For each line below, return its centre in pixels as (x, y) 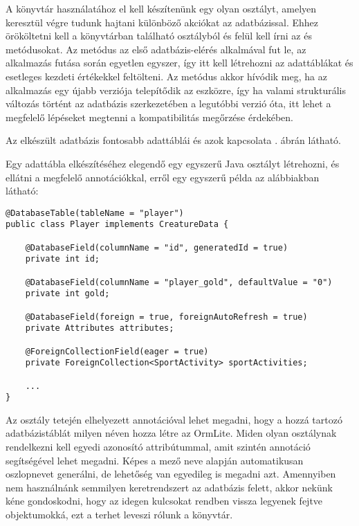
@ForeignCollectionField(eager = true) (117, 351)
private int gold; (67, 294)
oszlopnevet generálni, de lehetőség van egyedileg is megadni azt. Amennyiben (171, 474)
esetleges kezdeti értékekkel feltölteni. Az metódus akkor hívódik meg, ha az (166, 76)
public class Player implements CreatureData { (117, 225)
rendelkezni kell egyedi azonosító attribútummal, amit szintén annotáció (158, 447)
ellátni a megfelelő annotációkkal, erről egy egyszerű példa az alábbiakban (163, 177)
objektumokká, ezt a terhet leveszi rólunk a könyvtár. (119, 515)
